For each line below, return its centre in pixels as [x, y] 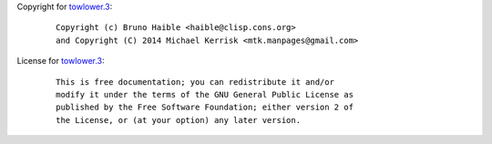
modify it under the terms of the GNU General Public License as [205, 94]
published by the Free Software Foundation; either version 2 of [205, 108]
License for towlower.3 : [61, 61]
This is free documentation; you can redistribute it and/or [195, 82]
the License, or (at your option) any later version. [178, 120]
